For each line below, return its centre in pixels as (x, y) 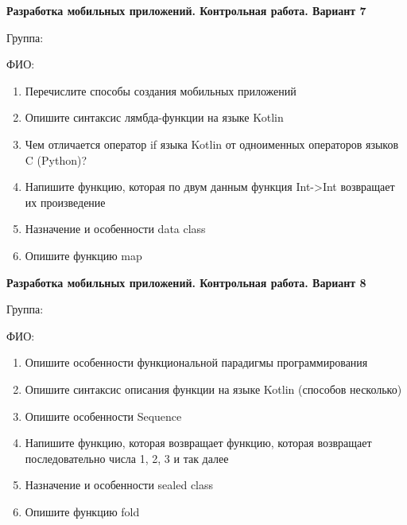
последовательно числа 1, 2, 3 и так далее (127, 458)
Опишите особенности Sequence (103, 416)
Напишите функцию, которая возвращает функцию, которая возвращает (198, 443)
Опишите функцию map (83, 255)
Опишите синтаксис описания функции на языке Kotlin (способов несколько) (213, 389)
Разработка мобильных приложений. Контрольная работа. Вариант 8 (186, 282)
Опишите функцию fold (82, 511)
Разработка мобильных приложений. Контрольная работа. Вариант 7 (186, 10)
